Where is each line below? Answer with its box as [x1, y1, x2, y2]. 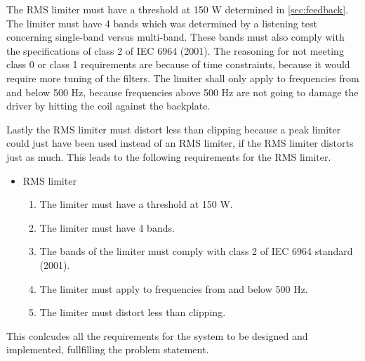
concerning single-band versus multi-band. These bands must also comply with [6, 29, 345, 44]
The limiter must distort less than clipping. [39, 305, 226, 320]
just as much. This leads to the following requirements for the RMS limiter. [6, 149, 331, 164]
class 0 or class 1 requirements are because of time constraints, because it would [6, 57, 350, 72]
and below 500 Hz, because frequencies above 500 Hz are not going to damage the [6, 84, 359, 99]
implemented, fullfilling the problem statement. [6, 342, 209, 357]
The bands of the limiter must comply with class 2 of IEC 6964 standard [39, 244, 353, 258]
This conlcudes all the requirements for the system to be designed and [6, 328, 308, 343]
